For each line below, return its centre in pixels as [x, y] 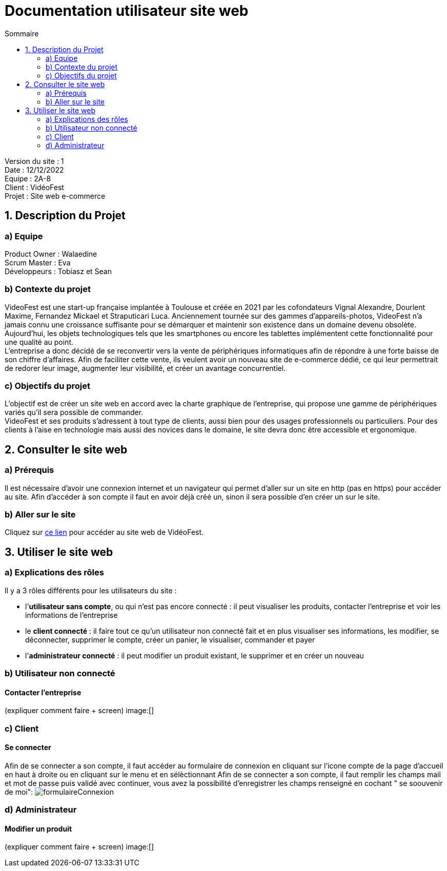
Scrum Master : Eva [38, 262]
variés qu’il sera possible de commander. [74, 412]
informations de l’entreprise [72, 615]
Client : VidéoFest [34, 187]
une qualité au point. [39, 342]
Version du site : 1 [34, 161]
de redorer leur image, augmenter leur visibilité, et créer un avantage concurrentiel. [145, 368]
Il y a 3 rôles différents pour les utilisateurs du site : [91, 590]
